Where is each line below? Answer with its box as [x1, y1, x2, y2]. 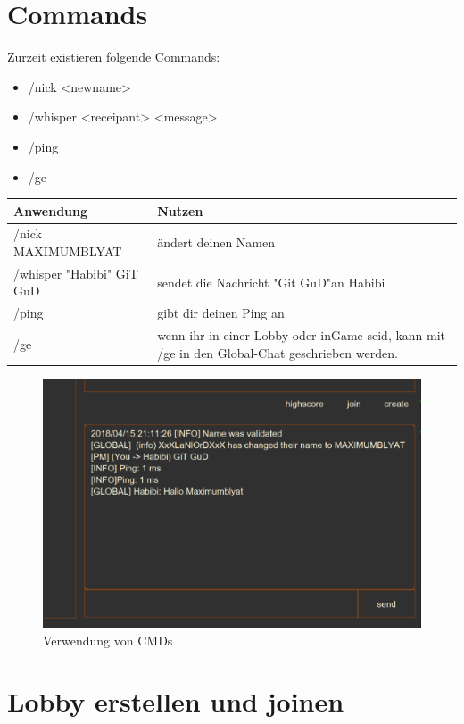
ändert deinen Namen [157, 233, 276, 252]
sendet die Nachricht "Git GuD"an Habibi [157, 272, 385, 291]
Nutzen [157, 201, 203, 220]
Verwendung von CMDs [43, 630, 173, 649]
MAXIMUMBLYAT [13, 242, 122, 261]
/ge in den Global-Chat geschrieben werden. [157, 343, 398, 362]
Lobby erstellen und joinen [7, 683, 344, 720]
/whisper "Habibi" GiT [13, 263, 138, 282]
